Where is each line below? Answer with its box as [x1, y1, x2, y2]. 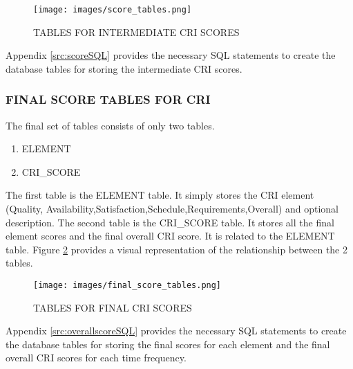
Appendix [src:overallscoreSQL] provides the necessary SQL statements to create [6, 323, 347, 338]
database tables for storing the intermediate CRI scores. [6, 61, 242, 75]
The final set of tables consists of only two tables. [6, 118, 215, 132]
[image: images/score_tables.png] [33, 5, 192, 15]
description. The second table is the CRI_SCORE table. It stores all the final [6, 215, 334, 229]
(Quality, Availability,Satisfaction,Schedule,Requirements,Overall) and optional [6, 201, 338, 216]
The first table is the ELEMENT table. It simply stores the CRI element [6, 188, 314, 202]
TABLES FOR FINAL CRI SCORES [33, 300, 192, 314]
